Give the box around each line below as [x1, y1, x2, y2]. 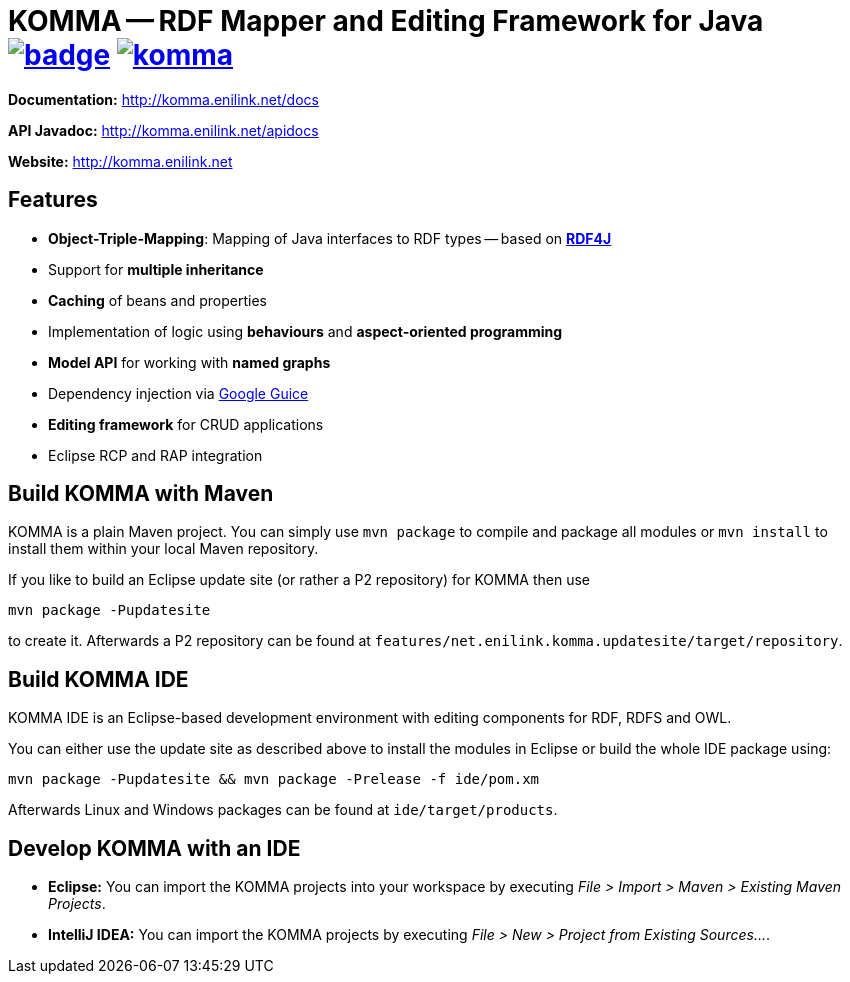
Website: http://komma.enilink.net [8, 152, 233, 170]
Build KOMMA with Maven [8, 481, 274, 507]
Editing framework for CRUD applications [48, 415, 324, 433]
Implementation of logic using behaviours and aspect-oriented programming [48, 322, 563, 340]
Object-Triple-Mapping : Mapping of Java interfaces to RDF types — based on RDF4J [48, 229, 612, 247]
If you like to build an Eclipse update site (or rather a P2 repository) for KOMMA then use [8, 571, 591, 589]
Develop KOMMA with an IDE [8, 835, 301, 861]
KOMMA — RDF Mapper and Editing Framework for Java [8, 4, 764, 38]
